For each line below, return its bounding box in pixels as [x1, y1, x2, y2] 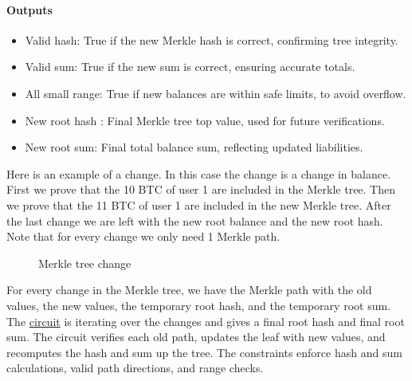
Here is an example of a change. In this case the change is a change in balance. [6, 165, 391, 182]
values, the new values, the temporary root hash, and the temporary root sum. [6, 297, 390, 313]
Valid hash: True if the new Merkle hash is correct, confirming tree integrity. [25, 31, 398, 48]
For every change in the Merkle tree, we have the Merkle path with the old [6, 281, 372, 298]
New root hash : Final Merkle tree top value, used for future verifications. [25, 112, 385, 128]
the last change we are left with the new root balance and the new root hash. [6, 212, 383, 229]
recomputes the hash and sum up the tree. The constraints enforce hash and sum [6, 344, 402, 360]
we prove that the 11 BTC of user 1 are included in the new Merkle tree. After [6, 196, 391, 213]
